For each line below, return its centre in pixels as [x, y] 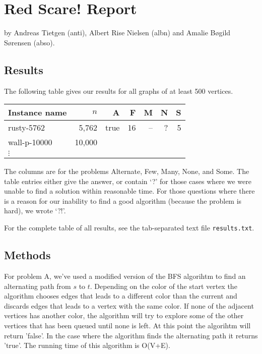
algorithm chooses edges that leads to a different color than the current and [121, 296]
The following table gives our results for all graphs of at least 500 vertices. [119, 91]
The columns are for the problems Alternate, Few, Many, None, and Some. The [127, 171]
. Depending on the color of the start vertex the [163, 286]
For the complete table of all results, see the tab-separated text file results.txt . [129, 228]
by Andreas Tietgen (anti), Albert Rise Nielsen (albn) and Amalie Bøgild [117, 33]
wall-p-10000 [30, 142]
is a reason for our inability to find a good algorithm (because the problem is [123, 200]
